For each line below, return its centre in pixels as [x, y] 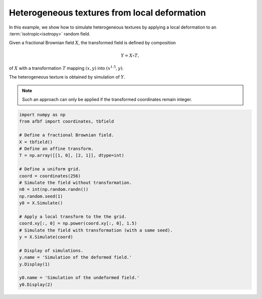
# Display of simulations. [51, 250]
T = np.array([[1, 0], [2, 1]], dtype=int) [72, 156]
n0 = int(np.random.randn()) [54, 190]
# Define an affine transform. [57, 149]
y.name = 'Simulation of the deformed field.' [75, 257]
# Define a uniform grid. [50, 169]
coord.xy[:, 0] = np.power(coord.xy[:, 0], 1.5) [78, 224]
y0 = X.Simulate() [41, 203]
